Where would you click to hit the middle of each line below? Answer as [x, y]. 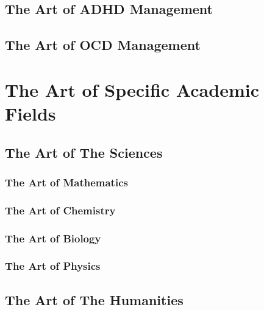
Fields [30, 113]
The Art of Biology [53, 238]
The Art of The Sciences [84, 152]
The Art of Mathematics [66, 182]
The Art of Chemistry [60, 210]
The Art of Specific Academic [132, 89]
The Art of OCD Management [103, 45]
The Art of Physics [53, 266]
